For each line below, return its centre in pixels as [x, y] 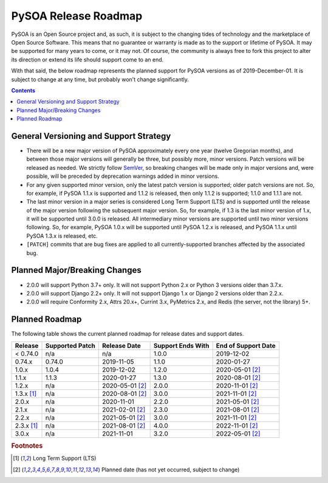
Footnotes [27, 446]
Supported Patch [70, 345]
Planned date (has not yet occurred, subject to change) [170, 470]
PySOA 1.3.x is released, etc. [62, 236]
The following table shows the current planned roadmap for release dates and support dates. [128, 334]
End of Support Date [246, 345]
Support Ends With [181, 345]
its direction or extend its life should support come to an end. [87, 59]
